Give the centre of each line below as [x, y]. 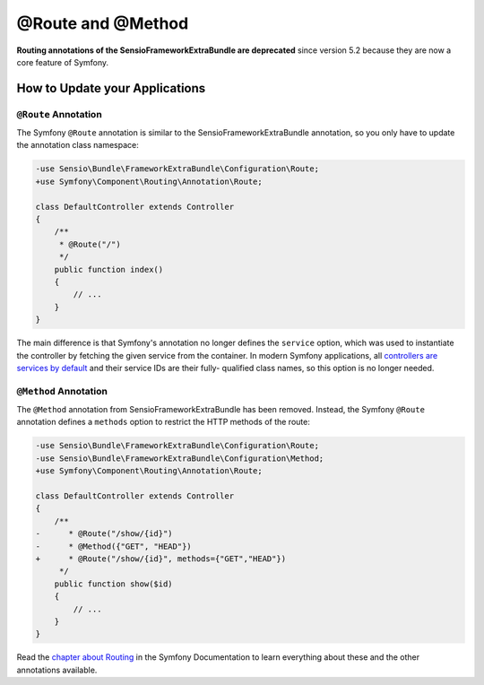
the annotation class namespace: [78, 145]
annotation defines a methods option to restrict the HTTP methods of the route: [164, 422]
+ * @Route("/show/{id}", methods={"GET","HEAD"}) [161, 559]
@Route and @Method [103, 23]
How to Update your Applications [111, 88]
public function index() [109, 269]
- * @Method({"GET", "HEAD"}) [113, 546]
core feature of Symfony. [63, 62]
